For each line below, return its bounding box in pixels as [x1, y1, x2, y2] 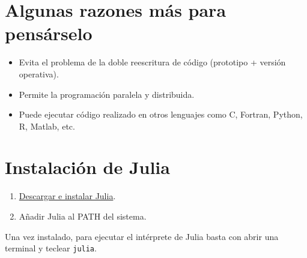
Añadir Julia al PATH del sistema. [19, 210, 147, 222]
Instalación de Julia [5, 155, 170, 179]
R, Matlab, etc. [19, 119, 75, 132]
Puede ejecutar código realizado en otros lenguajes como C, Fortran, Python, [19, 108, 303, 121]
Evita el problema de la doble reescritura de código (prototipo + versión [19, 56, 286, 68]
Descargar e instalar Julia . [19, 190, 116, 202]
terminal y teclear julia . [5, 242, 97, 254]
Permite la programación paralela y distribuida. [19, 88, 195, 100]
